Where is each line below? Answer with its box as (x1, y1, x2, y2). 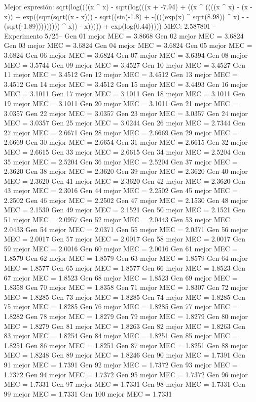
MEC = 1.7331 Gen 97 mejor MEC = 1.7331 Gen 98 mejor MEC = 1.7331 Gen (4, 379, 245, 389)
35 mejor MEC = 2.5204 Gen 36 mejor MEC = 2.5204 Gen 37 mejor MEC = (4, 156, 238, 166)
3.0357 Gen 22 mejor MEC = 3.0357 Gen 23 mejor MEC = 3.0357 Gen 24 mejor (4, 108, 248, 118)
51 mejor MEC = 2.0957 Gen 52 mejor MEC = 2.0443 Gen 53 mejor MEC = (4, 214, 238, 225)
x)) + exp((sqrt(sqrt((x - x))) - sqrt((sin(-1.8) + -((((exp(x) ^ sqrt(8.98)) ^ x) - (4, 11, 245, 21)
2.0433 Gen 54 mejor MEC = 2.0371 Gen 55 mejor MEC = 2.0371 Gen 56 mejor (4, 224, 248, 234)
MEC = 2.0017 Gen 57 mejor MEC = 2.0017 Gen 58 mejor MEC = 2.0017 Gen (4, 234, 245, 244)
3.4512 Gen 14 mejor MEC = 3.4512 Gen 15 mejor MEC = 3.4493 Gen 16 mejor (4, 79, 248, 89)
